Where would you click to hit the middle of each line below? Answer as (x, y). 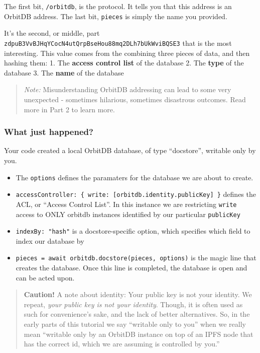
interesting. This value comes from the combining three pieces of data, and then (127, 53)
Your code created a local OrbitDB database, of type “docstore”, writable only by (130, 150)
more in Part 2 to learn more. (69, 109)
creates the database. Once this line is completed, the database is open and (132, 268)
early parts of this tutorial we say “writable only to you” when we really (135, 324)
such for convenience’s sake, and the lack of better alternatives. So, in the (137, 314)
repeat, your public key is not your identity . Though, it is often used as (133, 304)
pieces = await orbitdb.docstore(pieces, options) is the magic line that (136, 258)
